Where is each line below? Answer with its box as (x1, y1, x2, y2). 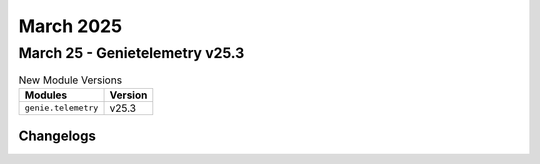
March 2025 (18, 15, 123, 37)
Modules (24, 88, 68, 102)
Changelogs (18, 128, 97, 145)
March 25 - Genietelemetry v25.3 (18, 44, 245, 62)
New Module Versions (18, 73, 123, 87)
